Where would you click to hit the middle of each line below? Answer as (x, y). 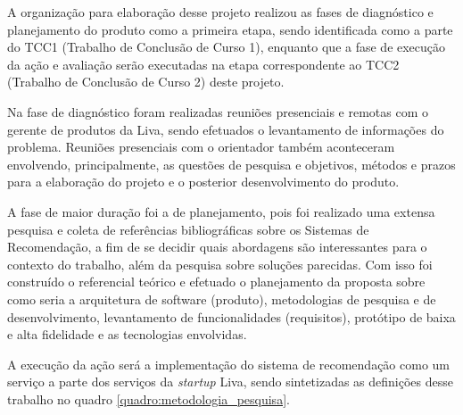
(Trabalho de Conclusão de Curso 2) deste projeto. (146, 82)
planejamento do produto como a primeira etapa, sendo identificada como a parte (230, 29)
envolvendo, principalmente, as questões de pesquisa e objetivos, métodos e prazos (231, 164)
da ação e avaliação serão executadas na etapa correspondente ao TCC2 (203, 64)
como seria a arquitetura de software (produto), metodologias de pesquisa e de (222, 299)
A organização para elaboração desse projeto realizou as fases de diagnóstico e (220, 12)
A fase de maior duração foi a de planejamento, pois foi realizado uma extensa (221, 211)
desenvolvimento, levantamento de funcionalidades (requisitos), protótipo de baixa (231, 316)
